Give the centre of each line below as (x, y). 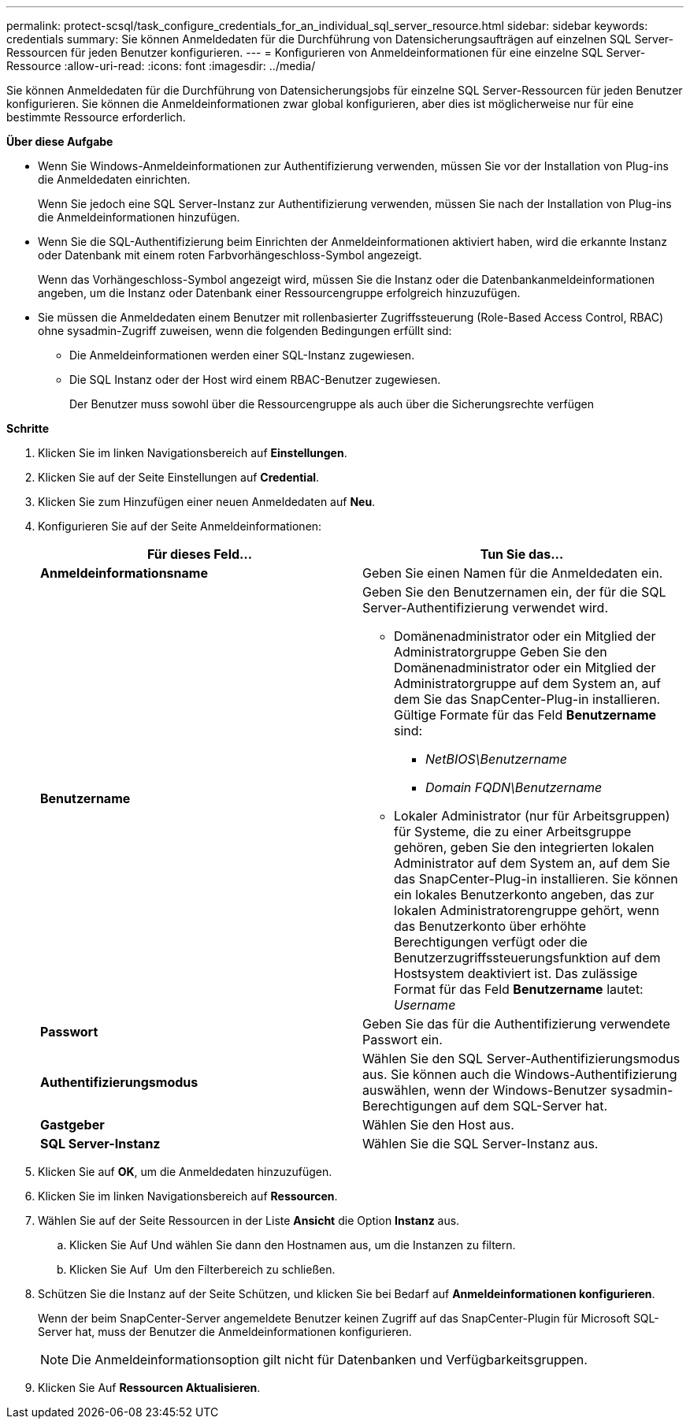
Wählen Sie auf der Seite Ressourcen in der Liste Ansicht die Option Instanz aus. (249, 1220)
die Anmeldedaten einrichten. (114, 179)
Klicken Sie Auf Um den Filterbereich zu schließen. (202, 1269)
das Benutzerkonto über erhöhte (490, 926)
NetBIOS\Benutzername (496, 759)
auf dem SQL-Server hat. (534, 1106)
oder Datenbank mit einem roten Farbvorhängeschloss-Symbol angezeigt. (230, 255)
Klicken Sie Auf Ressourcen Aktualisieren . (149, 1388)
